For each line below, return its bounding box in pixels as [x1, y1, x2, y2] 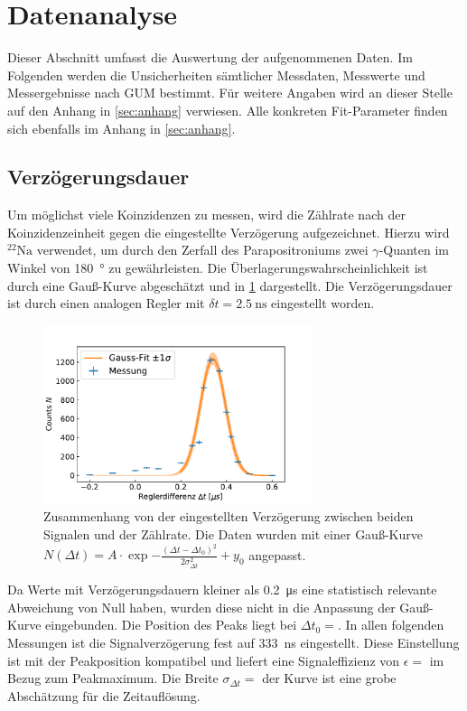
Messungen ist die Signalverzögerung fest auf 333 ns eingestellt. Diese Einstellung [7, 633, 460, 652]
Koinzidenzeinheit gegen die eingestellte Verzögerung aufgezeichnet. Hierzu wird [7, 222, 450, 241]
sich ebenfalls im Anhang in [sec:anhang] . [7, 118, 236, 137]
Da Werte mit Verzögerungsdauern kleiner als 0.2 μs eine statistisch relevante [7, 580, 437, 599]
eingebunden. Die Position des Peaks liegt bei [45, 615, 297, 634]
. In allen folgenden [337, 615, 444, 634]
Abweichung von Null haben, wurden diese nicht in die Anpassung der [7, 597, 396, 616]
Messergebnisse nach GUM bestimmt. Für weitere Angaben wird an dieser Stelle [7, 83, 453, 102]
